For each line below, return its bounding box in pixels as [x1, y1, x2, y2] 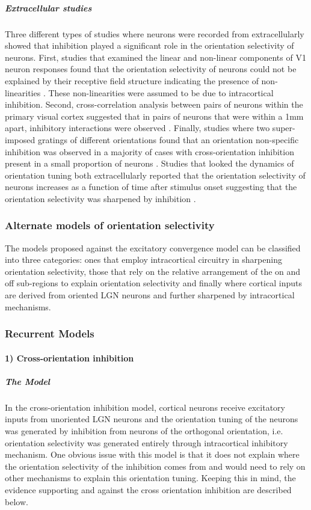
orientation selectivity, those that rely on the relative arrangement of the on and [5, 265, 301, 277]
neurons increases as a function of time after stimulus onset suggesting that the [5, 180, 297, 193]
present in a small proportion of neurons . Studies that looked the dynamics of [5, 157, 294, 170]
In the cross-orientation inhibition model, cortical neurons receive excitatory [5, 401, 285, 413]
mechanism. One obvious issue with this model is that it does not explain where [5, 448, 300, 461]
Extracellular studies [5, 1, 92, 14]
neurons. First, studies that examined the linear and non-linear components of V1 [5, 51, 306, 63]
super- [272, 121, 295, 134]
